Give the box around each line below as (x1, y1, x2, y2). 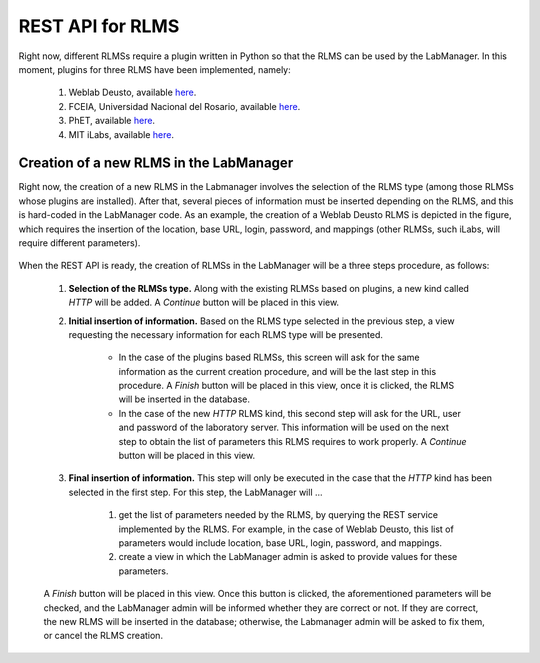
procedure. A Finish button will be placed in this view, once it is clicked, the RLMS (118, 380, 455, 392)
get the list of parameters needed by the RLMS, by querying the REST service (118, 509, 439, 521)
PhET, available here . (68, 115, 155, 127)
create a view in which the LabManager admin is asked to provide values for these (118, 551, 458, 563)
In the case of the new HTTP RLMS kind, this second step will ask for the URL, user (118, 407, 462, 419)
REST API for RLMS (18, 15, 180, 37)
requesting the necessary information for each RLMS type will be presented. (68, 328, 384, 340)
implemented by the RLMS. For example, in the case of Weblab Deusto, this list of (118, 523, 454, 535)
